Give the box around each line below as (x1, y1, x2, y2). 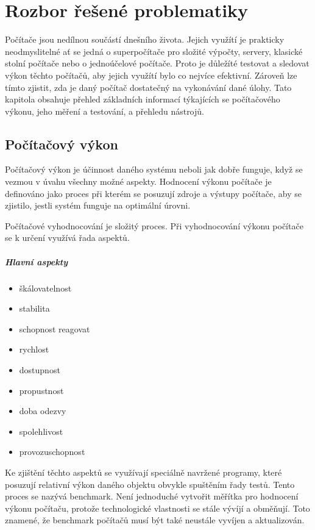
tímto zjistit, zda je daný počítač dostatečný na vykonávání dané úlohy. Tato (5, 81, 292, 93)
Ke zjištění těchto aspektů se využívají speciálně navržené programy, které (5, 465, 282, 478)
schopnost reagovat (19, 322, 90, 335)
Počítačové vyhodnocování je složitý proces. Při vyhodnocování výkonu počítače (5, 219, 303, 232)
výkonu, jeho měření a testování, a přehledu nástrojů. (5, 104, 204, 117)
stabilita (19, 302, 50, 315)
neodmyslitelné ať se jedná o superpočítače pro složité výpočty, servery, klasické (5, 45, 303, 57)
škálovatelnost (19, 281, 72, 294)
